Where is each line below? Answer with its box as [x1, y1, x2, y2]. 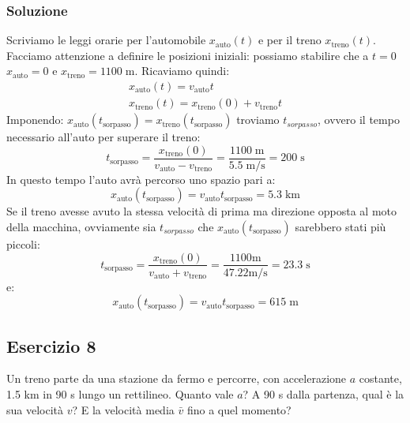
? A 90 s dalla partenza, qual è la [243, 385, 404, 402]
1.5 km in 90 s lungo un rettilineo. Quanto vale [6, 385, 234, 402]
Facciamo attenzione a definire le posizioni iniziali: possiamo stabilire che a [6, 47, 369, 63]
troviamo [236, 111, 280, 128]
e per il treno [258, 32, 322, 48]
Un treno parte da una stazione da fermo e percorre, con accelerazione [6, 370, 347, 387]
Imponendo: [6, 111, 64, 128]
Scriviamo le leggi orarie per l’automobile [6, 32, 206, 48]
